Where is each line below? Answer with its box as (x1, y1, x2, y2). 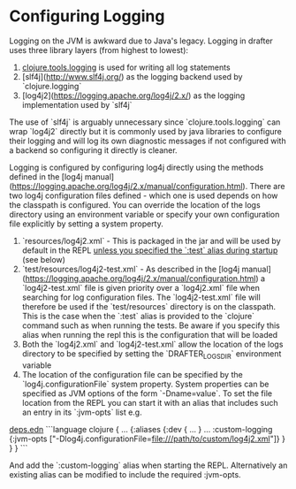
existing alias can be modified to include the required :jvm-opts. (9, 469, 241, 479)
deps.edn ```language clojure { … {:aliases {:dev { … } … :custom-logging (9, 424, 273, 434)
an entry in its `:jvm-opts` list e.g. (21, 407, 143, 417)
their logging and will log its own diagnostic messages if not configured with (9, 135, 286, 146)
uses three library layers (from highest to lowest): (9, 44, 188, 55)
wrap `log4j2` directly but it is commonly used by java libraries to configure (9, 126, 283, 136)
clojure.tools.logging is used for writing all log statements (21, 62, 231, 73)
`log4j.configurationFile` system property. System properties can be (21, 378, 269, 389)
